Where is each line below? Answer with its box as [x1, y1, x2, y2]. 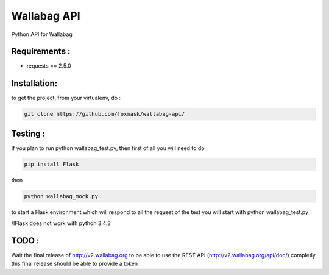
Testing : [11, 128, 46, 138]
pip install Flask [24, 160, 79, 168]
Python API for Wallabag [11, 30, 73, 38]
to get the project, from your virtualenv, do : [11, 95, 121, 102]
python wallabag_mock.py [24, 193, 99, 199]
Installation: [11, 78, 58, 88]
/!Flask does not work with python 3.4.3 [11, 220, 111, 227]
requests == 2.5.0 [26, 62, 71, 70]
